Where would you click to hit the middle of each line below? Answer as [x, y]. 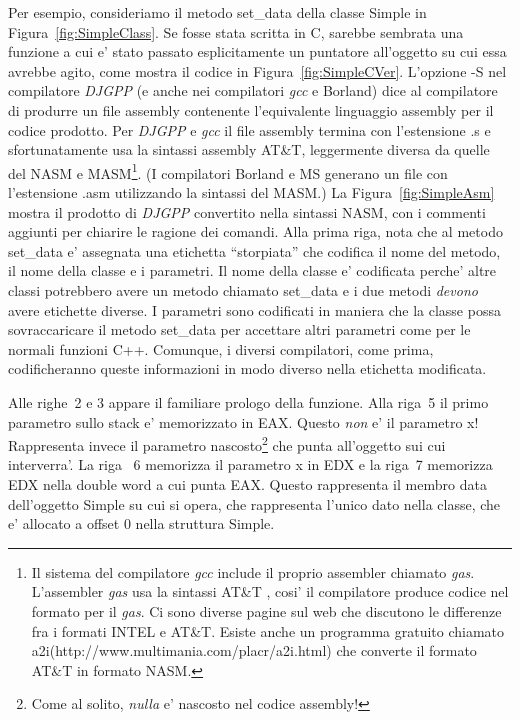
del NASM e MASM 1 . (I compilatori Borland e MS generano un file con [228, 171]
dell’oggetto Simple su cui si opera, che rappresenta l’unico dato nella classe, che [254, 503]
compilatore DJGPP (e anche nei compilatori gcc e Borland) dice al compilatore [253, 90]
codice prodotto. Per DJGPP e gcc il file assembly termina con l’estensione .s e [249, 129]
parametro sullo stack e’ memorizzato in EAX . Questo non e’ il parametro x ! [243, 421]
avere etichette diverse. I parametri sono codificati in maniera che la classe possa [254, 309]
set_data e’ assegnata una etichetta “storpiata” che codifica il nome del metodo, [254, 250]
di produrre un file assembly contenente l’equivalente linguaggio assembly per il [251, 109]
